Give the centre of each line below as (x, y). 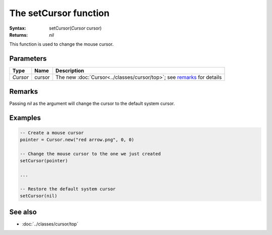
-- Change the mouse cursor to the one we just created (90, 154)
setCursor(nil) (39, 196)
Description (70, 71)
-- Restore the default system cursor (68, 189)
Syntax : (18, 28)
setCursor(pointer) (44, 161)
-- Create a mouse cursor (52, 133)
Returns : (19, 35)
